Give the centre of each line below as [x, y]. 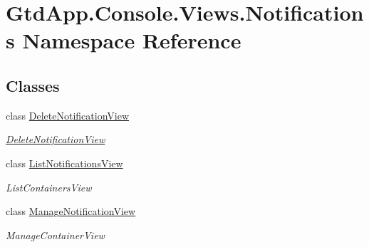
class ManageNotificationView [71, 211]
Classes [33, 85]
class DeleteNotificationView [68, 115]
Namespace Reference [132, 40]
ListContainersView [49, 187]
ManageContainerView [55, 235]
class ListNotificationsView [64, 163]
